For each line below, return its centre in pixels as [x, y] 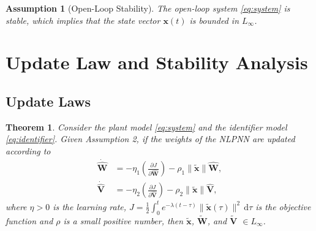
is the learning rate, [90, 206]
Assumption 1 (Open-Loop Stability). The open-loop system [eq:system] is [148, 8]
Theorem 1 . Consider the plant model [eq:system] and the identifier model [146, 127]
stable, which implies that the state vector [83, 20]
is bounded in [214, 20]
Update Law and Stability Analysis [157, 62]
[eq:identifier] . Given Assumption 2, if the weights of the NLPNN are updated [150, 139]
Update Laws [48, 101]
